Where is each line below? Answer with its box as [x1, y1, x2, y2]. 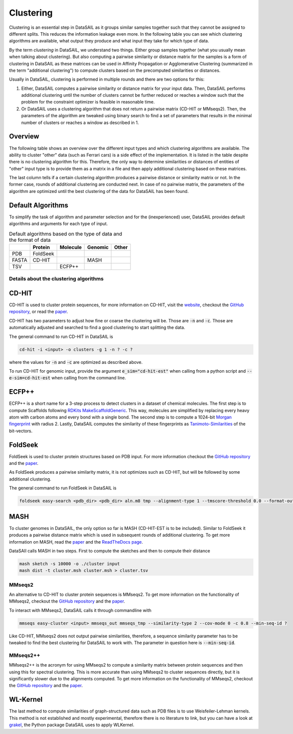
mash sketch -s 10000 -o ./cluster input [19, 561, 120, 566]
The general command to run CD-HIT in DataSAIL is [9, 334, 113, 339]
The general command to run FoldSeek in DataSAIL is [9, 485, 117, 491]
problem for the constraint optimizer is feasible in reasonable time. [21, 99, 155, 105]
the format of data [9, 236, 51, 243]
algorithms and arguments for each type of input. [9, 221, 108, 227]
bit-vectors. [9, 428, 33, 434]
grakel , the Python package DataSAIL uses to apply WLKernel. [9, 722, 134, 728]
